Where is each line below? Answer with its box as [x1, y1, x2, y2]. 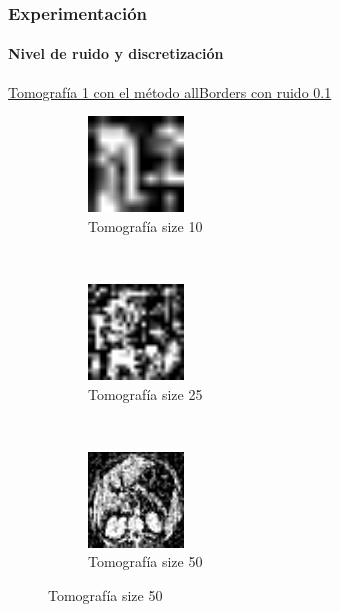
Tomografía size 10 [88, 215, 203, 236]
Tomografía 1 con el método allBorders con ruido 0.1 [8, 81, 332, 102]
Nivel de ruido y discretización [8, 43, 224, 64]
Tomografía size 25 [88, 383, 203, 404]
